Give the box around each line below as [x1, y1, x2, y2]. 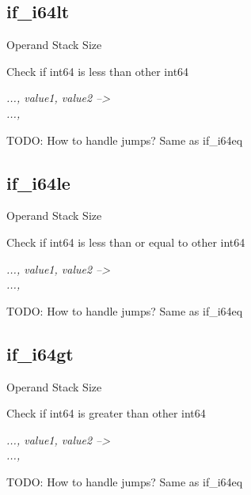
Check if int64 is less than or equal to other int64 [6, 233, 245, 250]
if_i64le [6, 170, 70, 195]
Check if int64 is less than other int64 [6, 62, 189, 79]
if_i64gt [6, 341, 74, 365]
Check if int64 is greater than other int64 [6, 405, 206, 421]
